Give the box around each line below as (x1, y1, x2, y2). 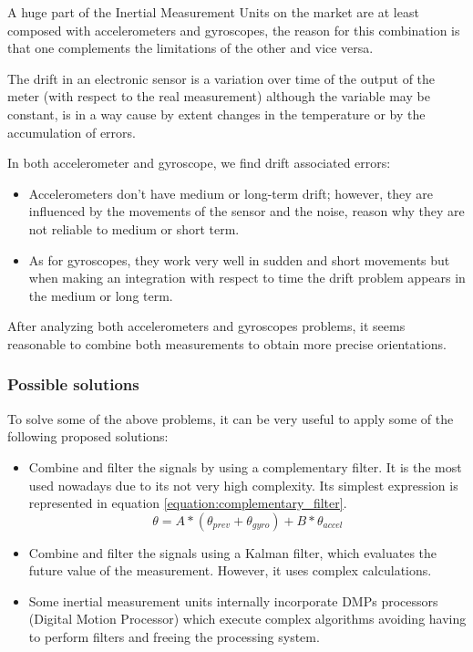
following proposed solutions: (7, 427, 169, 446)
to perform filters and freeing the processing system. (28, 627, 320, 647)
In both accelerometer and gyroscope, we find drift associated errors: (7, 153, 391, 172)
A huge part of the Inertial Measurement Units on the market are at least (7, 3, 419, 21)
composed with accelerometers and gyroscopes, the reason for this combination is (7, 20, 460, 39)
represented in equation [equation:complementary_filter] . (28, 493, 347, 512)
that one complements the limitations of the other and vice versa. (7, 38, 374, 57)
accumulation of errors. (7, 122, 136, 141)
